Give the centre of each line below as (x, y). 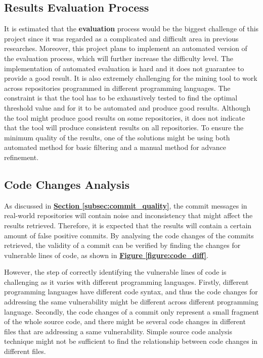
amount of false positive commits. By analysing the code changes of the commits (129, 235)
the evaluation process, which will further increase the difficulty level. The (119, 58)
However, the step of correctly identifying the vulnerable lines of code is (115, 272)
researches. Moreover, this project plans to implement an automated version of (126, 48)
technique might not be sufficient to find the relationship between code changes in (131, 341)
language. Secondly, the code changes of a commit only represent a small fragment (131, 311)
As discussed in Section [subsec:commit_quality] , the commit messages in (126, 205)
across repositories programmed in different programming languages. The (117, 88)
